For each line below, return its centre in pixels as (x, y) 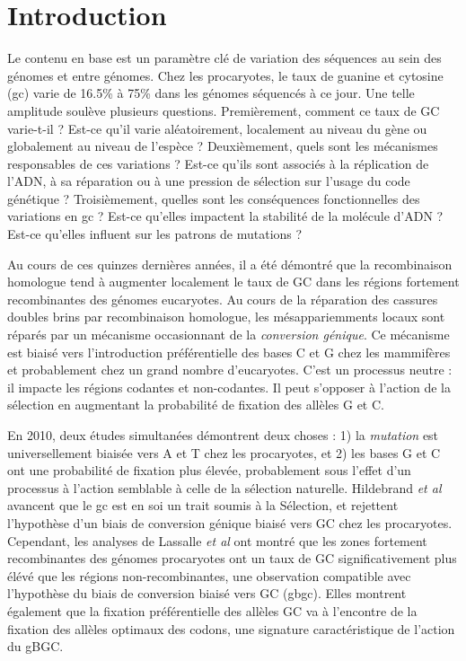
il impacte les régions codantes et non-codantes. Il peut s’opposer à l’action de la (229, 387)
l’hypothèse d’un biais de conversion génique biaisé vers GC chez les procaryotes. (230, 522)
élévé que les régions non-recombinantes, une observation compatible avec (209, 575)
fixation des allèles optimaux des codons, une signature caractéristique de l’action (231, 628)
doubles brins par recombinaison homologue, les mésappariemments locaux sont (226, 317)
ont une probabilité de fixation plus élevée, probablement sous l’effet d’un (209, 470)
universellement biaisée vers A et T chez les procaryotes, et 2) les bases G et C (224, 452)
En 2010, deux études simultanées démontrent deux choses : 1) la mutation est (223, 435)
